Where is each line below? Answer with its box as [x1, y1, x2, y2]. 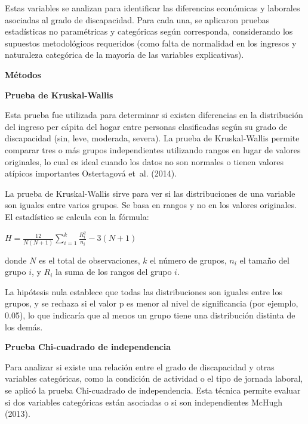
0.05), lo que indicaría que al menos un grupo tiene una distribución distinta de [5, 309, 295, 321]
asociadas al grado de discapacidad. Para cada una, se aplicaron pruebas [5, 13, 270, 26]
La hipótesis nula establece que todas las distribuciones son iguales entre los [5, 285, 282, 298]
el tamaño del [239, 253, 289, 266]
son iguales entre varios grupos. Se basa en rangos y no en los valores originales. [5, 199, 297, 211]
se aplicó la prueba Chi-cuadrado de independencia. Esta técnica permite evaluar [5, 384, 301, 397]
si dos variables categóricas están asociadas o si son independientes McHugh [5, 395, 283, 408]
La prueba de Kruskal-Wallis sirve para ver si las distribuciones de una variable [5, 187, 295, 199]
